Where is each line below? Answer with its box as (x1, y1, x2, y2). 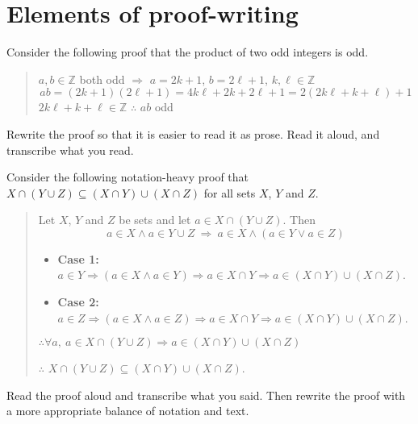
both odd (79, 70, 125, 87)
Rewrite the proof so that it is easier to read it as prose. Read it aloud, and (6, 125, 380, 142)
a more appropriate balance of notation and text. (6, 402, 249, 419)
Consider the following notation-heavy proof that (6, 168, 249, 185)
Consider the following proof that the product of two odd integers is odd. (6, 44, 369, 60)
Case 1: (57, 250, 99, 267)
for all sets (203, 184, 256, 201)
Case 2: (57, 293, 99, 310)
